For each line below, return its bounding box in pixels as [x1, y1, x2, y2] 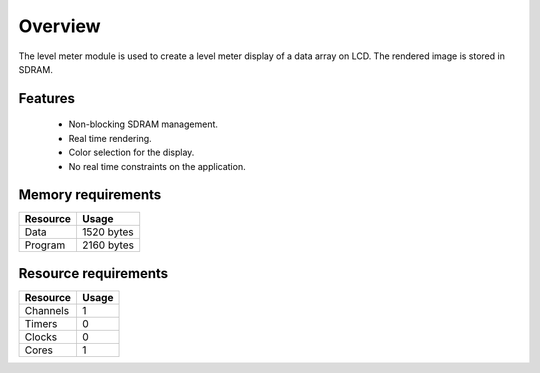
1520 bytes [81, 225, 134, 239]
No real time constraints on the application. [68, 160, 246, 172]
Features [18, 90, 75, 107]
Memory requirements [18, 186, 162, 204]
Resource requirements [18, 265, 169, 282]
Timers [24, 316, 58, 330]
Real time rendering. [68, 132, 152, 144]
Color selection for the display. [68, 146, 195, 159]
